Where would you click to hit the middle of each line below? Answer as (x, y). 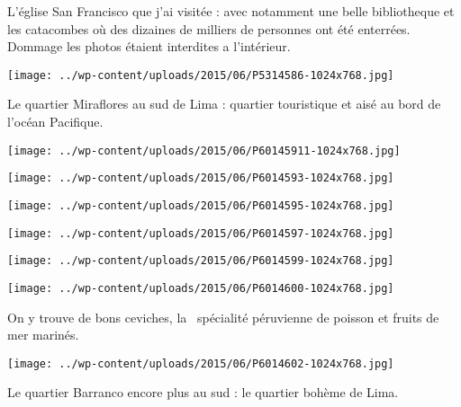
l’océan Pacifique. (55, 122)
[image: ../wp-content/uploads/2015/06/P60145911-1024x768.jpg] (204, 150)
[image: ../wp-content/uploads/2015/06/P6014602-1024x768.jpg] (201, 363)
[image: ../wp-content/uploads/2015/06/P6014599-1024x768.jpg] (201, 261)
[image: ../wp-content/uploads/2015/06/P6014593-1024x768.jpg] (201, 178)
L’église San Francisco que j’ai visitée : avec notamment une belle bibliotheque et (231, 11)
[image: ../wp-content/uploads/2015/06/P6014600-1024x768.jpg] (201, 288)
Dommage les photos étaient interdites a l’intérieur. (149, 46)
